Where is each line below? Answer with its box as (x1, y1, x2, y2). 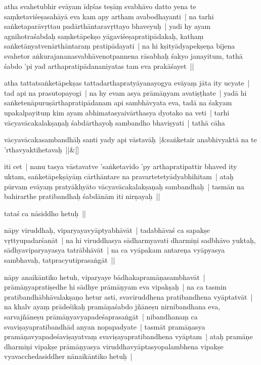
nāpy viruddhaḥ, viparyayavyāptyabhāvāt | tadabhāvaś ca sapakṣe (4, 225, 210, 235)
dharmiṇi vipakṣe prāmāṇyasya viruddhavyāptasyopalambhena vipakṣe (4, 341, 224, 351)
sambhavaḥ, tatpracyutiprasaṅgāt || (4, 255, 115, 265)
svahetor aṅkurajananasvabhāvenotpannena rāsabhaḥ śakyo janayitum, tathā (4, 50, 243, 61)
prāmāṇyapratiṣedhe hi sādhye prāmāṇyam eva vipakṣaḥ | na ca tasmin (4, 281, 227, 292)
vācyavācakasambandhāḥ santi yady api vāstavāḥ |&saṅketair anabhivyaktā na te (4, 134, 257, 145)
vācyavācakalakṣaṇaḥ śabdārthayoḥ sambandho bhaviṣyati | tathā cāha (4, 117, 225, 128)
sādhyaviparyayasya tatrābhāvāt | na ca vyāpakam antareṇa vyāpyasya (4, 245, 225, 255)
